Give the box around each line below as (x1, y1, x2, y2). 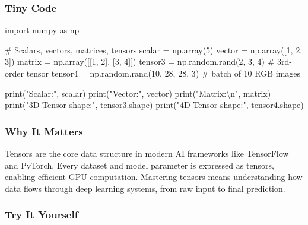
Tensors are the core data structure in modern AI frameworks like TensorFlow (5, 147, 289, 159)
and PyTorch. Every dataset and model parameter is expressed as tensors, (5, 159, 274, 171)
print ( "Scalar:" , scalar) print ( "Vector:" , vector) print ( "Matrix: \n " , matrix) (5, 87, 271, 99)
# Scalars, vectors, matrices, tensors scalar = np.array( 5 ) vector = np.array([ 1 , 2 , (5, 43, 303, 56)
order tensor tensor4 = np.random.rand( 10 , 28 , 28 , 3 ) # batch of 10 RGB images (5, 67, 301, 79)
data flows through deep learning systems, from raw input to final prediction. (5, 182, 285, 194)
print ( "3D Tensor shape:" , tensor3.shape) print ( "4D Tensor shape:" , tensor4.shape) (5, 99, 304, 111)
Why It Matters (5, 123, 83, 138)
